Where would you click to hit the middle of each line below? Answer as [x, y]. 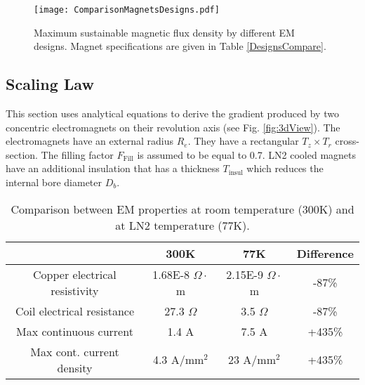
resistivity [75, 290]
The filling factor [77, 154]
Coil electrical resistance [75, 311]
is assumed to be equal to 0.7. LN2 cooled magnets [247, 154]
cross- [347, 141]
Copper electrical [75, 274]
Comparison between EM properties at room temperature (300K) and [182, 209]
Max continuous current [75, 331]
